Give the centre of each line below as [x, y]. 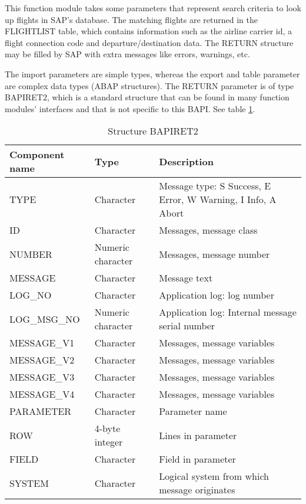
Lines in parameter [198, 435]
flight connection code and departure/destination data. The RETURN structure [149, 42]
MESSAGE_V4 [42, 394]
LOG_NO [31, 295]
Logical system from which [214, 476]
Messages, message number [214, 254]
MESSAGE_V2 [42, 360]
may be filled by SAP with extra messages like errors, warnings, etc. [127, 54]
